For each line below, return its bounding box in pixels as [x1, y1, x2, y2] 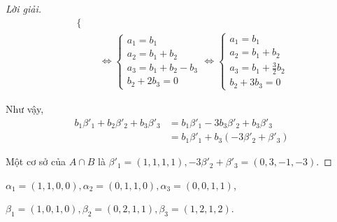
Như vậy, [6, 101, 44, 116]
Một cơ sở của [6, 154, 66, 169]
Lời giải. [6, 1, 42, 15]
